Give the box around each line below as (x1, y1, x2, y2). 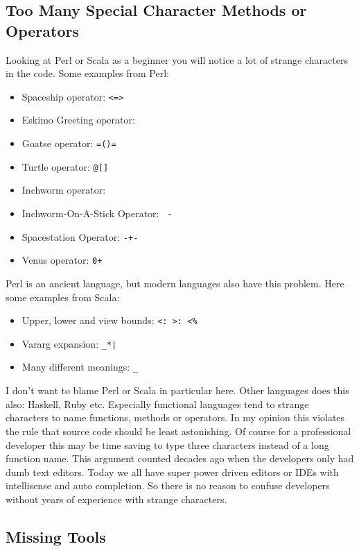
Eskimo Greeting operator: (21, 112, 135, 127)
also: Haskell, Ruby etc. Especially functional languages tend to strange (6, 396, 309, 411)
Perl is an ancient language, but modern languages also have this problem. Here (6, 275, 344, 290)
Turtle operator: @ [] (21, 159, 109, 173)
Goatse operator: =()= (21, 136, 116, 151)
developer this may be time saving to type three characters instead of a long (6, 437, 329, 452)
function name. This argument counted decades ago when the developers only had (6, 451, 354, 466)
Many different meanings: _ (21, 359, 138, 374)
